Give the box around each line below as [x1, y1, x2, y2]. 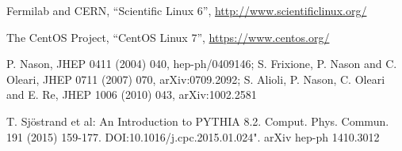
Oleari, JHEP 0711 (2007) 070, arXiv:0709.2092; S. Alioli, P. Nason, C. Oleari [6, 70, 385, 87]
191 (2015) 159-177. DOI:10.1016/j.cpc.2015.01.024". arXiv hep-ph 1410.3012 [6, 128, 380, 145]
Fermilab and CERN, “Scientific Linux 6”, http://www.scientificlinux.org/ [6, 2, 367, 18]
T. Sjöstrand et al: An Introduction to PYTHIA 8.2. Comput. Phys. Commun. [6, 112, 389, 129]
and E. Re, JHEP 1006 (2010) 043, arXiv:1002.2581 [6, 86, 257, 103]
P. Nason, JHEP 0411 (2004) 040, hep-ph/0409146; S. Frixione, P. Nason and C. [6, 55, 397, 72]
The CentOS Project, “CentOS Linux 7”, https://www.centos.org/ [6, 28, 330, 45]
